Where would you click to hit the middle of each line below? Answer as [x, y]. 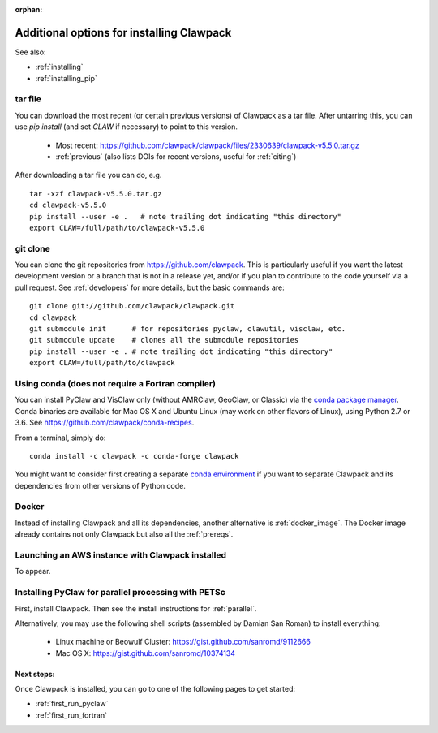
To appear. [33, 571]
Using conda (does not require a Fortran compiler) [116, 383]
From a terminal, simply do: [60, 438]
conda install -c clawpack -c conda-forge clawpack [134, 456]
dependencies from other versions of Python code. [101, 485]
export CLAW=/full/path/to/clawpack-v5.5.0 [117, 228]
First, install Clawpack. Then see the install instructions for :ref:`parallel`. [136, 608]
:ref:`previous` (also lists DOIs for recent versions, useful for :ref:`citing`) [176, 157]
